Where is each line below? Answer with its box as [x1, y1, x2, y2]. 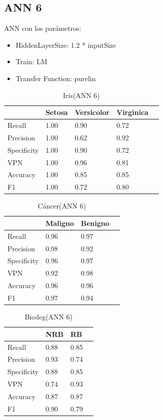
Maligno [45, 217, 74, 228]
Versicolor [75, 107, 110, 117]
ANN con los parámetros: [4, 23, 81, 33]
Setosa [45, 107, 68, 117]
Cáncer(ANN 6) [38, 201, 86, 211]
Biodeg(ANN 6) [24, 312, 73, 322]
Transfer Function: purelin [15, 73, 96, 83]
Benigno [81, 217, 110, 228]
